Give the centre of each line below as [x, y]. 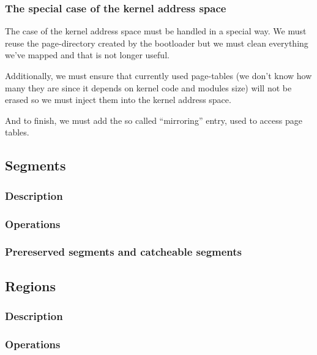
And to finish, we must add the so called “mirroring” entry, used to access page [154, 120]
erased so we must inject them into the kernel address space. [118, 100]
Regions [30, 285]
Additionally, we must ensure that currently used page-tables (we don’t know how [158, 75]
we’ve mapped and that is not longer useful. [87, 55]
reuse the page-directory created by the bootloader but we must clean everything [157, 43]
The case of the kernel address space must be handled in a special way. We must [156, 31]
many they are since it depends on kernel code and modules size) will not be [148, 87]
